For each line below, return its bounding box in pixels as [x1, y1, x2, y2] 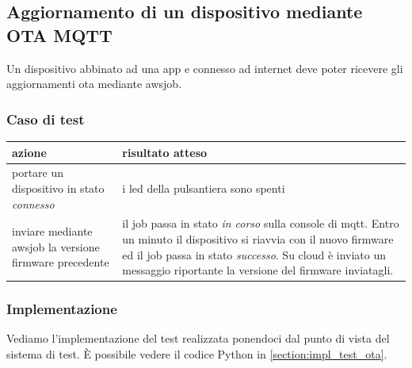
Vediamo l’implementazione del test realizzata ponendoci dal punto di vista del [6, 330, 390, 347]
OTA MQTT [6, 22, 113, 47]
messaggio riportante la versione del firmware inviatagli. [122, 262, 394, 278]
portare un [12, 164, 64, 181]
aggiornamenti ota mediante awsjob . [6, 75, 182, 92]
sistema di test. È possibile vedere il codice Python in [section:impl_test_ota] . [6, 346, 387, 362]
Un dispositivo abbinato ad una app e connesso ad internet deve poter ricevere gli [6, 59, 403, 76]
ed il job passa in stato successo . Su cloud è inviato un [122, 246, 387, 263]
